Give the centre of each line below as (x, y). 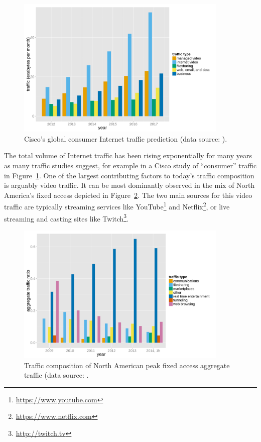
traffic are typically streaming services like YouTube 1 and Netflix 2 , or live (117, 206)
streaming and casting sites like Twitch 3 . (67, 217)
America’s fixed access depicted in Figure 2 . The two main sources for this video (128, 195)
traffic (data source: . (56, 375)
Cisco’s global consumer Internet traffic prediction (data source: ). (126, 138)
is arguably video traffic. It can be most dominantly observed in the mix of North (129, 185)
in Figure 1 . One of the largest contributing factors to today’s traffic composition (129, 175)
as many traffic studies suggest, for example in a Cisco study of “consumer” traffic (130, 165)
